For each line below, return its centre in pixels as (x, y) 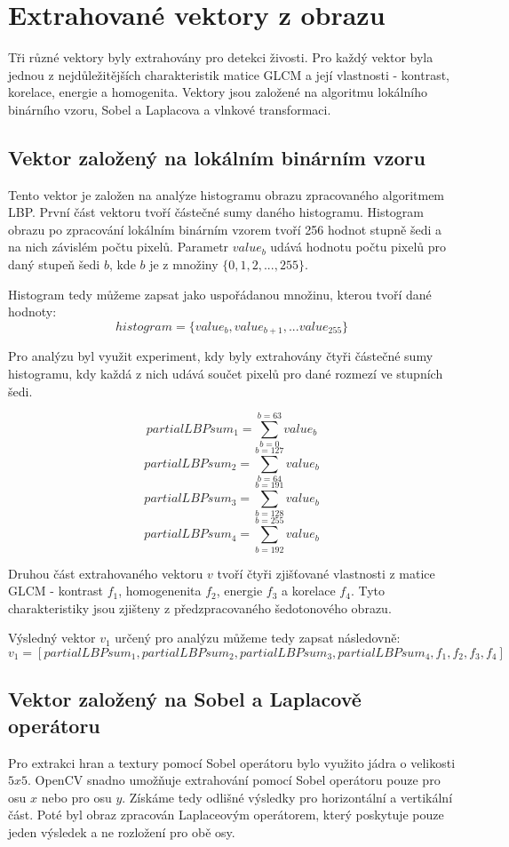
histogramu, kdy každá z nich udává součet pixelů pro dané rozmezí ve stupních (226, 373)
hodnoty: (32, 312)
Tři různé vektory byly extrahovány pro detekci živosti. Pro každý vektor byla (221, 57)
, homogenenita (160, 591)
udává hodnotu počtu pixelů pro (358, 247)
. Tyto (368, 591)
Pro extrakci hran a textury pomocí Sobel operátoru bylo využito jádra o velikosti (232, 762)
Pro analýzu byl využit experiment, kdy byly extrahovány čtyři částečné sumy (221, 356)
